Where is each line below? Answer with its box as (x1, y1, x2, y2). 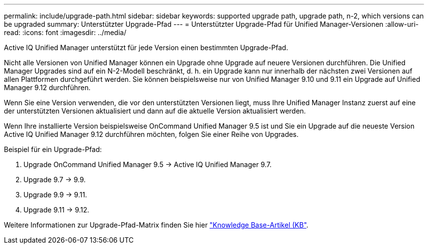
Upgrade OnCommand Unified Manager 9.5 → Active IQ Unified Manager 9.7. (23, 160, 272, 169)
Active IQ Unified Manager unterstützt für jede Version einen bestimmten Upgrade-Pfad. (4, 43, 288, 52)
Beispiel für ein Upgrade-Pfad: (4, 145, 102, 153)
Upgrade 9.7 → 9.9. (23, 175, 86, 184)
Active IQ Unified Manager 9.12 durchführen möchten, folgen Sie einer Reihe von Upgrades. (4, 130, 299, 138)
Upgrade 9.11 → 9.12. (23, 206, 89, 214)
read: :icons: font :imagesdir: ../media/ (4, 28, 127, 37)
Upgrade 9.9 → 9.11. (23, 191, 87, 199)
